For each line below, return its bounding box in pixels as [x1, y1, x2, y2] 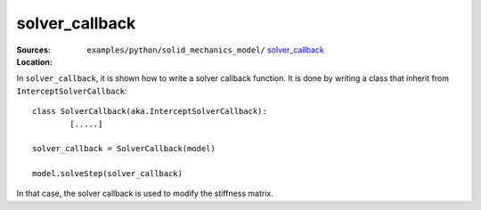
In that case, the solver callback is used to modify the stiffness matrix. [16, 188, 273, 199]
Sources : [16, 44, 51, 55]
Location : [16, 56, 53, 67]
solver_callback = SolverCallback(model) [32, 143, 216, 154]
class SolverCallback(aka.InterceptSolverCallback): [32, 107, 267, 117]
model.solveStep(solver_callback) [32, 169, 183, 179]
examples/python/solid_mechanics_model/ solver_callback [86, 44, 324, 55]
